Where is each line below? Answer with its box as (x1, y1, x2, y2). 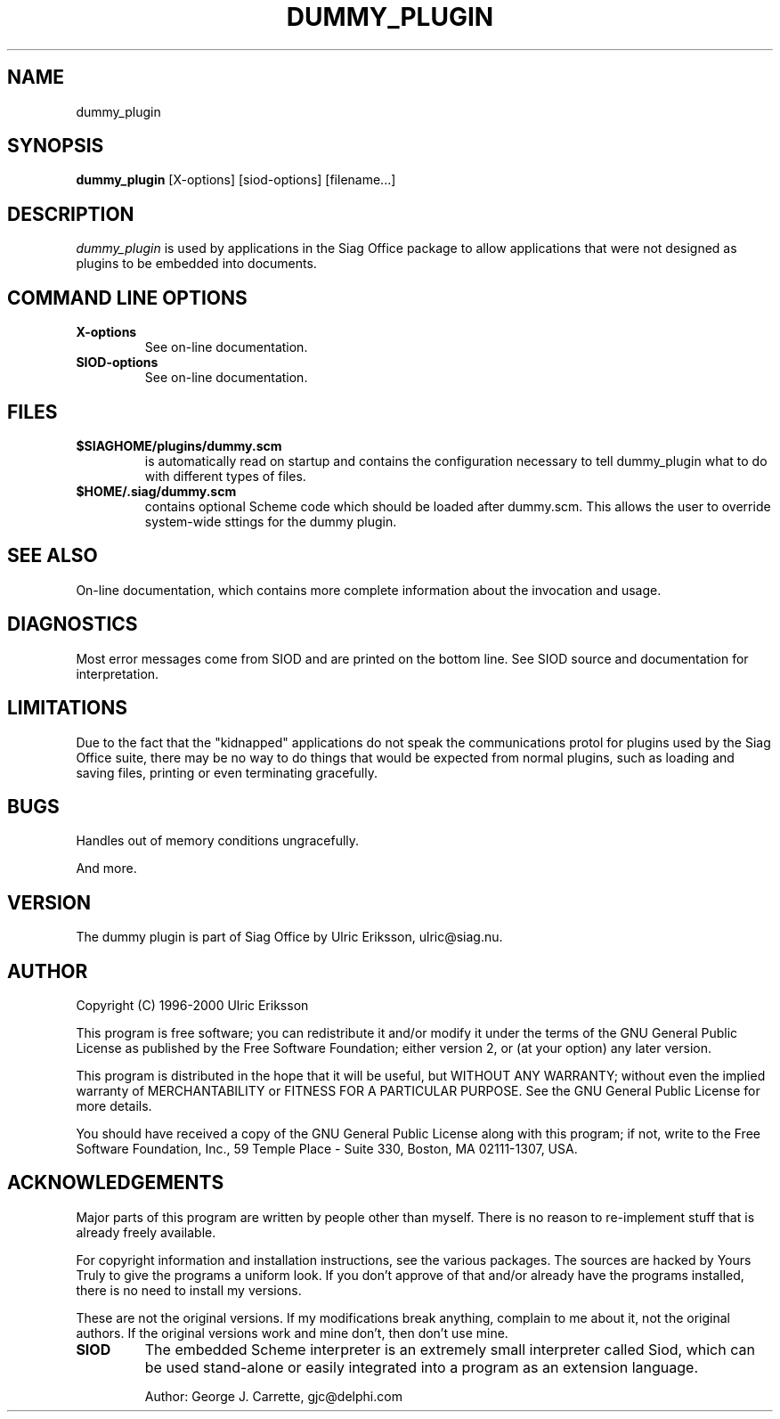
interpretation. (76, 665, 159, 681)
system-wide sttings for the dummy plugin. (144, 513, 397, 529)
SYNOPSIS (7, 135, 104, 158)
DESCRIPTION (7, 202, 134, 225)
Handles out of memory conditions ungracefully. (76, 833, 360, 849)
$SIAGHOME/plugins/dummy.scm (76, 437, 282, 453)
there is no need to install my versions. (76, 1282, 302, 1298)
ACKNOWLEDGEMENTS (7, 1171, 224, 1195)
